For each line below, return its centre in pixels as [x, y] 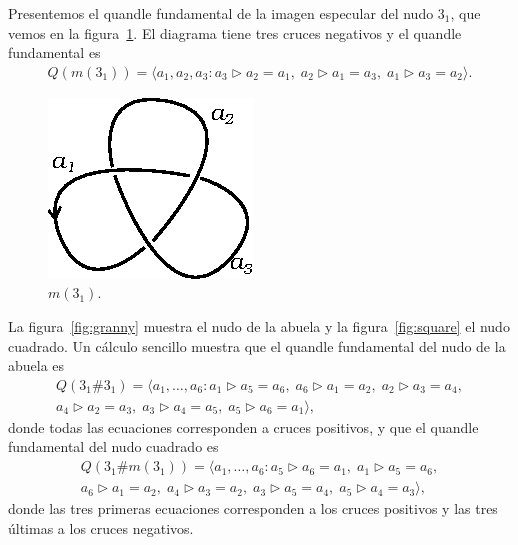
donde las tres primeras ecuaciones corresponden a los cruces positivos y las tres [253, 508]
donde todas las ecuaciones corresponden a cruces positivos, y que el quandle [243, 426]
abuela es [36, 365]
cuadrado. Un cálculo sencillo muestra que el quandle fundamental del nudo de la [257, 345]
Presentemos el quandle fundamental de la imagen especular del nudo [221, 13]
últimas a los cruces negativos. [101, 527]
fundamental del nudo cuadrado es [113, 446]
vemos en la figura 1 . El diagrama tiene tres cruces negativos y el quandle [235, 32]
